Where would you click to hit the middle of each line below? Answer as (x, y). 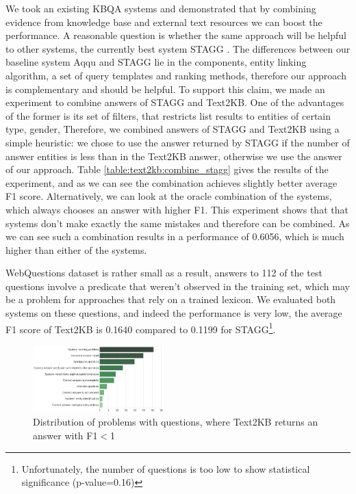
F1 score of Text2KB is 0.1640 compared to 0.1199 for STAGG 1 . (141, 328)
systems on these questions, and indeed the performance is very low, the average (174, 313)
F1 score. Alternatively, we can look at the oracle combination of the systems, (169, 196)
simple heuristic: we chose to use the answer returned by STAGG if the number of (178, 142)
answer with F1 (65, 435)
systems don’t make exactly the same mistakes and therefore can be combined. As (178, 223)
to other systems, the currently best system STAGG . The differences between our (178, 48)
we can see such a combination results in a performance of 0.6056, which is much (175, 236)
